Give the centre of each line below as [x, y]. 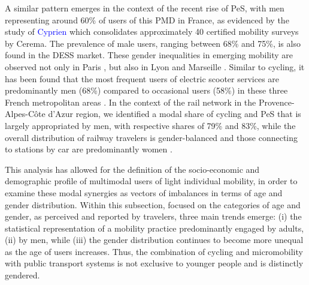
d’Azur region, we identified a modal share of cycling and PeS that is [175, 114]
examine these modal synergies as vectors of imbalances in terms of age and [144, 192]
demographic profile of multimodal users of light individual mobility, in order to [151, 181]
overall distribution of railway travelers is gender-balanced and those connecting [152, 137]
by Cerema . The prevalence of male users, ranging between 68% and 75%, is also [153, 43]
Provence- [276, 102]
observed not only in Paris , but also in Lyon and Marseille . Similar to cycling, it [155, 66]
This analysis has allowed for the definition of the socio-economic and [132, 169]
